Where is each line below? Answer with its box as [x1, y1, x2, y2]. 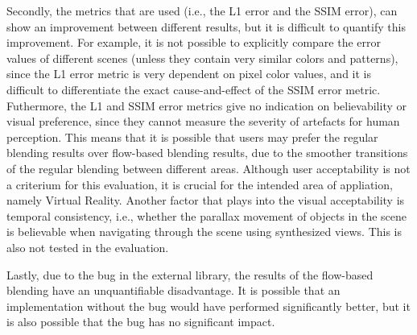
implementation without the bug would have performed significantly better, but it [6, 297, 411, 314]
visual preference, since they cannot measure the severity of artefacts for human [6, 113, 400, 130]
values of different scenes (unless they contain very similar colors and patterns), [6, 49, 398, 66]
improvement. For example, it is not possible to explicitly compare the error [6, 34, 381, 51]
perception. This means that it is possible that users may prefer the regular [6, 128, 378, 145]
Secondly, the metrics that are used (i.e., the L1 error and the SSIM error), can [6, 2, 398, 19]
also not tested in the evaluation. [6, 238, 169, 255]
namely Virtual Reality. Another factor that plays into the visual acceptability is [6, 192, 405, 209]
